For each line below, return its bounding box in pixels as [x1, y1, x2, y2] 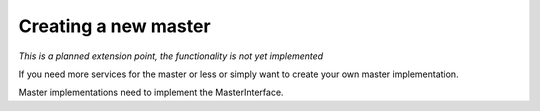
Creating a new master [18, 15, 211, 37]
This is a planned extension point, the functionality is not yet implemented [18, 50, 324, 62]
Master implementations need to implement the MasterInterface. [18, 86, 284, 99]
